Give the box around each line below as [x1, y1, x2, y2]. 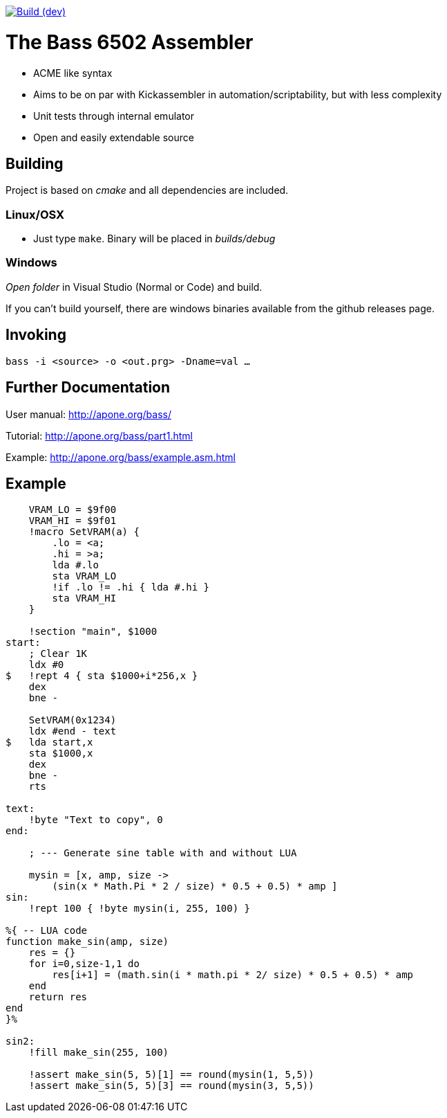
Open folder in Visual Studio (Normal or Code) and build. [6, 280, 263, 293]
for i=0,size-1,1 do [28, 958, 140, 970]
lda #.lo [52, 559, 99, 571]
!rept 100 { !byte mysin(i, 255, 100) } [28, 903, 251, 914]
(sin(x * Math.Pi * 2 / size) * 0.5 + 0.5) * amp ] [52, 881, 338, 892]
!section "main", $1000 [28, 626, 158, 638]
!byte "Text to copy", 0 [28, 814, 163, 826]
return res [28, 991, 88, 1003]
